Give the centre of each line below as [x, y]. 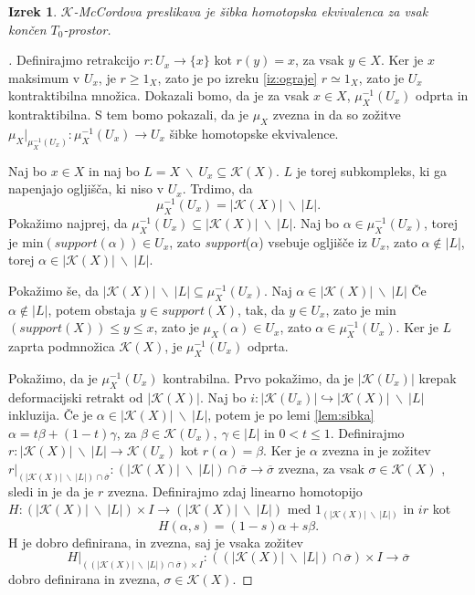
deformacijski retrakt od [76, 397]
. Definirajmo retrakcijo [74, 60]
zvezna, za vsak [321, 468]
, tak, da [261, 309]
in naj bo [114, 170]
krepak [438, 377]
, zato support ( [210, 241]
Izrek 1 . [33, 11]
